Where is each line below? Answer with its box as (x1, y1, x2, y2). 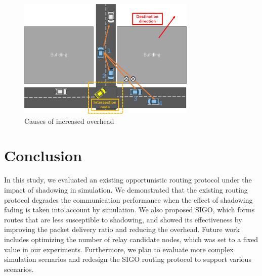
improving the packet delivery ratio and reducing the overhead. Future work (4, 224, 240, 235)
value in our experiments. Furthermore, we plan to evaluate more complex (4, 244, 234, 254)
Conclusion (4, 145, 82, 166)
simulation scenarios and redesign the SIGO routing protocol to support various (4, 254, 251, 264)
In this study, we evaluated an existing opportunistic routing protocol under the (4, 174, 252, 185)
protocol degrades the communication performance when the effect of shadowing (4, 194, 253, 205)
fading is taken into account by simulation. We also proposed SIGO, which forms (4, 204, 255, 215)
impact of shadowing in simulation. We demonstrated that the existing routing (4, 185, 248, 195)
